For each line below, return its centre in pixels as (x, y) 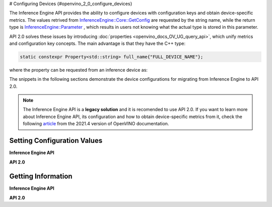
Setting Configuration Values (56, 141)
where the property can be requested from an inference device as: (79, 70)
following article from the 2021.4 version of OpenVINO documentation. (96, 124)
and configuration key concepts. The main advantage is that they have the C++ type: (97, 43)
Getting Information (41, 176)
